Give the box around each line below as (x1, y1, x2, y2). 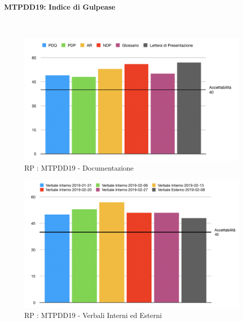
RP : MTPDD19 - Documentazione (24, 163, 134, 173)
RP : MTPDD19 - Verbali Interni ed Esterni (24, 310, 162, 320)
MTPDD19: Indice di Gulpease (4, 1, 115, 12)
